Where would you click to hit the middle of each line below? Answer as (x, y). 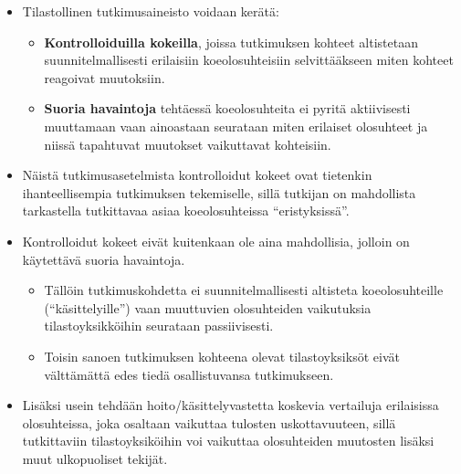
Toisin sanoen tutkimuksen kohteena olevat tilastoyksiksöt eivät (222, 356)
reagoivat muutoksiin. (105, 77)
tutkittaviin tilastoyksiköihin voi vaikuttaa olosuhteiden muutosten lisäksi (228, 441)
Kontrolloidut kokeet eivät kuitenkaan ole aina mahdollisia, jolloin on (216, 241)
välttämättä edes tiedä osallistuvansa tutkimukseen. (189, 374)
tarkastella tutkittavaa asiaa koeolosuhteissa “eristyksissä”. (186, 211)
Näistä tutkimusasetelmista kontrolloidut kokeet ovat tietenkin (197, 175)
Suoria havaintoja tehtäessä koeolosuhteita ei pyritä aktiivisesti (227, 108)
